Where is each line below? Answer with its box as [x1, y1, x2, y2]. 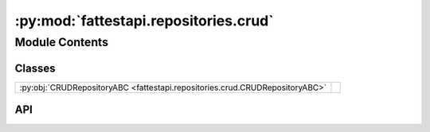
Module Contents [14, 35, 109, 49]
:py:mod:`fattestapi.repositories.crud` [14, 12, 274, 29]
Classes [14, 61, 56, 75]
